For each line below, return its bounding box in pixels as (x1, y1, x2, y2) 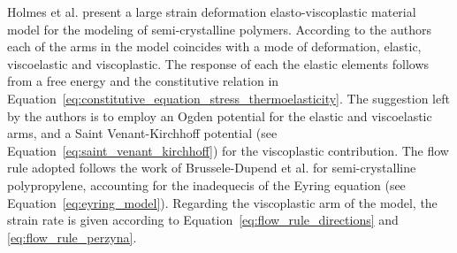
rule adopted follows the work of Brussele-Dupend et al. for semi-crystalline (7, 158, 416, 177)
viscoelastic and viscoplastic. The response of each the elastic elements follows (7, 54, 430, 73)
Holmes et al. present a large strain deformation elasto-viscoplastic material (7, 3, 416, 20)
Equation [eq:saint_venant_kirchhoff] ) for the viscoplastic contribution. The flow (7, 141, 449, 159)
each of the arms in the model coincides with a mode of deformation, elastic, (7, 37, 422, 56)
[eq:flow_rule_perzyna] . (7, 227, 137, 246)
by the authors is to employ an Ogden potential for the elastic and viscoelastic (7, 106, 432, 125)
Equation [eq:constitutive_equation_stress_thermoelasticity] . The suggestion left (7, 88, 450, 107)
